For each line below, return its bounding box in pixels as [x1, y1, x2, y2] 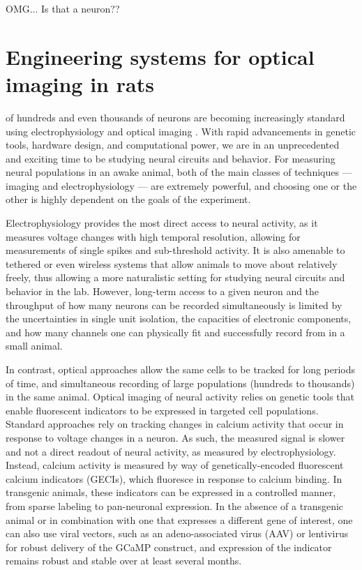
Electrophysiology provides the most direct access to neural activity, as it [6, 216, 318, 230]
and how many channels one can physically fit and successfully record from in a [6, 324, 345, 339]
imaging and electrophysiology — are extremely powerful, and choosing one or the [6, 178, 357, 193]
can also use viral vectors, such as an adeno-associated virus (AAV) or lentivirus [6, 526, 349, 541]
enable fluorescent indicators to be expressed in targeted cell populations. [6, 403, 319, 417]
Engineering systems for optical [6, 42, 315, 70]
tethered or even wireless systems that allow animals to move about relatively [6, 256, 338, 271]
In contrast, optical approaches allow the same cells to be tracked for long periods [6, 362, 356, 376]
